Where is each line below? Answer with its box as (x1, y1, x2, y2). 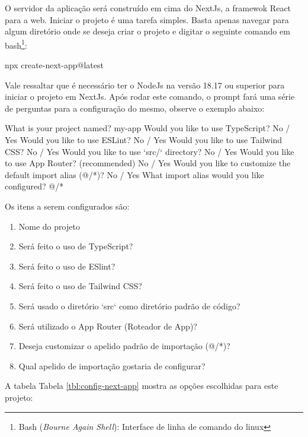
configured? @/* (5, 180, 64, 192)
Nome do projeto (18, 220, 80, 232)
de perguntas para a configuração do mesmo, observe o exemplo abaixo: (5, 102, 265, 114)
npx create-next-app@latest (5, 59, 104, 71)
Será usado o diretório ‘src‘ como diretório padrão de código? (18, 299, 240, 312)
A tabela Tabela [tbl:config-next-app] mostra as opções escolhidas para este (5, 379, 278, 392)
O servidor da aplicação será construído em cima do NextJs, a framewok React (5, 2, 291, 14)
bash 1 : (5, 37, 27, 51)
